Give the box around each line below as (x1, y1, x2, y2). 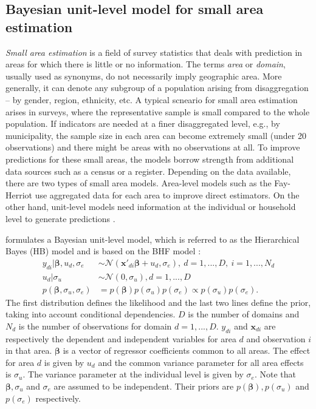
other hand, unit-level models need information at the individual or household (5, 200, 296, 213)
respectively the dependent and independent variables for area (5, 332, 236, 345)
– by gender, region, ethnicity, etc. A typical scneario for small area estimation (5, 93, 298, 106)
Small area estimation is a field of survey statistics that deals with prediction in (5, 46, 303, 58)
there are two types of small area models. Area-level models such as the (5, 177, 272, 189)
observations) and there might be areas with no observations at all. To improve (5, 141, 300, 154)
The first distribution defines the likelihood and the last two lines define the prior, (5, 296, 311, 308)
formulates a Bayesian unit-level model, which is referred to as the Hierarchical (5, 232, 300, 245)
